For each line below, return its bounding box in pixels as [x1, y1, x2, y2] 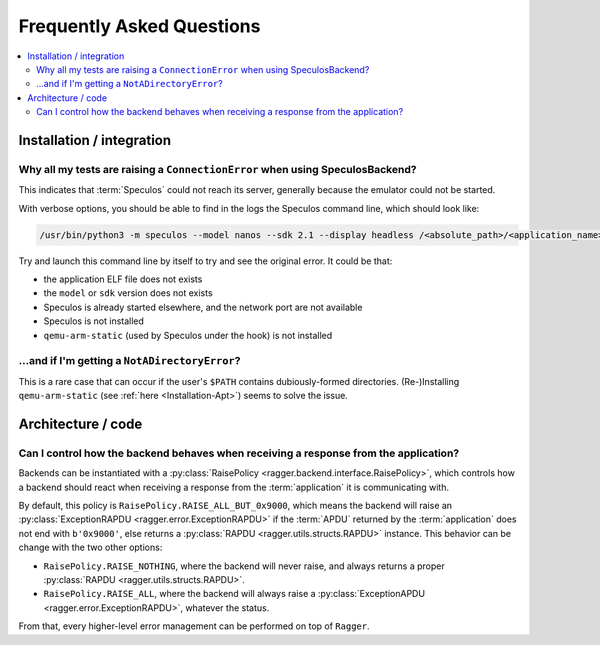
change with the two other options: [18, 541, 163, 554]
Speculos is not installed [43, 315, 145, 327]
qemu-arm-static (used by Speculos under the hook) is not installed [43, 329, 333, 341]
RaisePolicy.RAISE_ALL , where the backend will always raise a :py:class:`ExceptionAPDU [43, 588, 425, 600]
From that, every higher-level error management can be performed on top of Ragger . [18, 620, 370, 632]
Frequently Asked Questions [18, 15, 261, 37]
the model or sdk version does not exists [43, 287, 214, 299]
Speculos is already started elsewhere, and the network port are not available [43, 301, 363, 313]
